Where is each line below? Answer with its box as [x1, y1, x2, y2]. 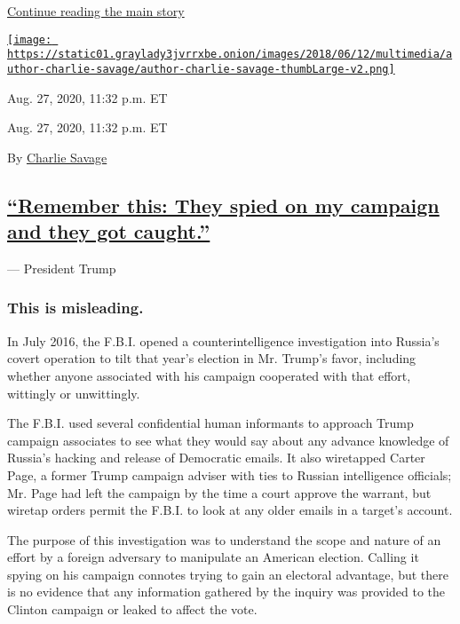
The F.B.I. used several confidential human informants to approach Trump [7, 414, 414, 432]
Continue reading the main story [7, 2, 185, 20]
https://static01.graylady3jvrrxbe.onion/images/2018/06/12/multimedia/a [7, 48, 453, 61]
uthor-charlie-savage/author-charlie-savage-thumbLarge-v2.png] [7, 62, 395, 75]
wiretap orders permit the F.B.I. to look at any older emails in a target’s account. [7, 501, 453, 519]
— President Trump [7, 258, 116, 277]
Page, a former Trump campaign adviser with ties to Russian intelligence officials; [7, 465, 452, 484]
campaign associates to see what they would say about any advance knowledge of [7, 430, 449, 449]
